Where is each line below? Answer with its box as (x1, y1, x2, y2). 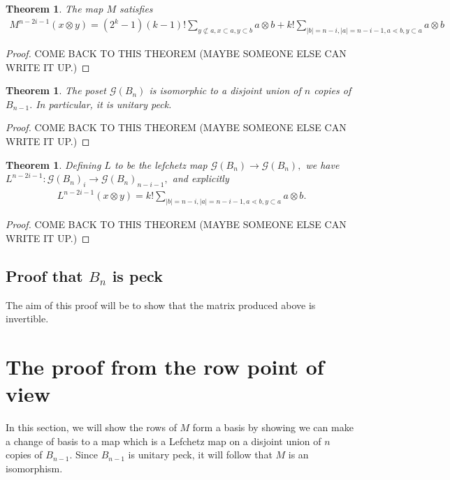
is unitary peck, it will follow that (128, 447, 273, 462)
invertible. (6, 311, 49, 326)
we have (305, 157, 340, 172)
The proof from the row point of (6, 352, 324, 381)
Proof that (6, 264, 83, 286)
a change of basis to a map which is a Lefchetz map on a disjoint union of (6, 433, 321, 448)
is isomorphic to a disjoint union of (149, 83, 301, 98)
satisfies (119, 1, 153, 15)
